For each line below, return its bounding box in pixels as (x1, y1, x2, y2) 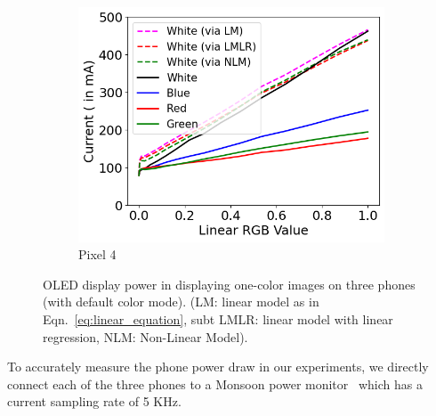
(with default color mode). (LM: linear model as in (43, 292, 319, 311)
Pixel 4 (78, 245, 117, 264)
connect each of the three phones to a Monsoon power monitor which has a (7, 374, 423, 393)
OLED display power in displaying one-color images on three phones (43, 274, 416, 293)
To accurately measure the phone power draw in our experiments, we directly (7, 357, 429, 376)
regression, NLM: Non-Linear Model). (43, 327, 248, 346)
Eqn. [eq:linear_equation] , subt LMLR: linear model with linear (43, 309, 393, 328)
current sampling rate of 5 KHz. (7, 392, 182, 411)
